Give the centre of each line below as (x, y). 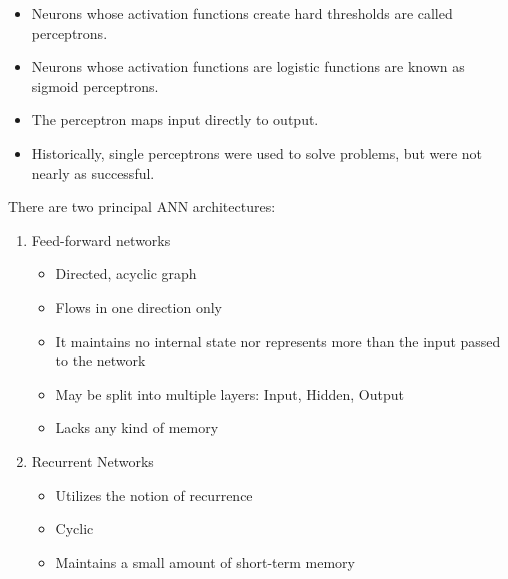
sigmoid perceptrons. (95, 85)
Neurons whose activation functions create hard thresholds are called (242, 13)
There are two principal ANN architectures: (142, 206)
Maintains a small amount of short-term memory (205, 561)
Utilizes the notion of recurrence (154, 494)
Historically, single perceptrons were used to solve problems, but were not (257, 152)
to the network (100, 360)
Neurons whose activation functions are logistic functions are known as (248, 66)
